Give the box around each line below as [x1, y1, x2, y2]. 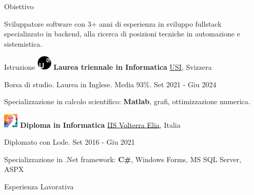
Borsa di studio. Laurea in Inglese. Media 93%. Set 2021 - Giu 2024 [4, 79, 217, 89]
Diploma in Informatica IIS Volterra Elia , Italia [20, 119, 181, 130]
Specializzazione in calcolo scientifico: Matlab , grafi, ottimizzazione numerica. [4, 96, 250, 107]
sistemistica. [4, 38, 43, 49]
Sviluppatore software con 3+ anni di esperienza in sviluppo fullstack [4, 18, 222, 29]
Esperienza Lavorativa [4, 181, 74, 191]
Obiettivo [4, 1, 34, 11]
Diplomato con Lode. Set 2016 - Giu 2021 [4, 136, 135, 147]
